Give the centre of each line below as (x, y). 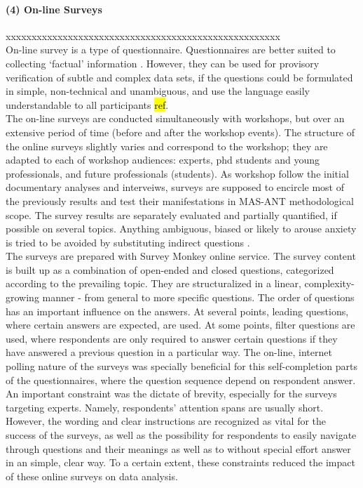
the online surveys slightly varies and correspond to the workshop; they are (167, 146)
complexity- (329, 283)
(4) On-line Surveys (54, 9)
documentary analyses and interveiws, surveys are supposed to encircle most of (175, 187)
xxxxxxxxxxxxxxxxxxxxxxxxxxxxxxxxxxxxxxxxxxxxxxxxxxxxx (143, 35)
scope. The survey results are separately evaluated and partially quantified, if (171, 215)
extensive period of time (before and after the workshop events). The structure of (180, 132)
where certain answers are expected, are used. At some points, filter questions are (180, 325)
